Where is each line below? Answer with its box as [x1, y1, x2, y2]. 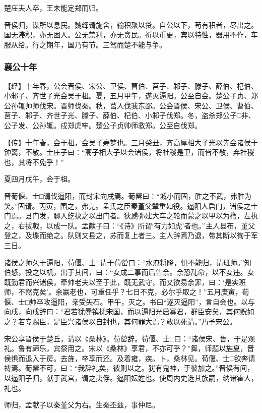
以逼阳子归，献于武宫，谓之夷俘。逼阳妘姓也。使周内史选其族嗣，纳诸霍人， [4, 373, 258, 383]
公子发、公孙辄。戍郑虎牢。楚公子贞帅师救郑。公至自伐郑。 [4, 120, 202, 130]
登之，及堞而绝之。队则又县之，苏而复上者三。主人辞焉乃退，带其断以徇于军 [4, 230, 258, 241]
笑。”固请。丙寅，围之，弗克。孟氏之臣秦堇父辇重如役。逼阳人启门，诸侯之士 [4, 200, 258, 211]
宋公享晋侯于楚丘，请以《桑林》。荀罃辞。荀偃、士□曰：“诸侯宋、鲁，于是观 [4, 333, 255, 343]
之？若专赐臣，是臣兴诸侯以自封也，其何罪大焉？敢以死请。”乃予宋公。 [4, 316, 237, 327]
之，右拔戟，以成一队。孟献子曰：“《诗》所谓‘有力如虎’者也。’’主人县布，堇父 [4, 220, 255, 230]
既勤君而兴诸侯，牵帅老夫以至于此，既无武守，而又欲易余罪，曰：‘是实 [4, 276, 239, 287]
